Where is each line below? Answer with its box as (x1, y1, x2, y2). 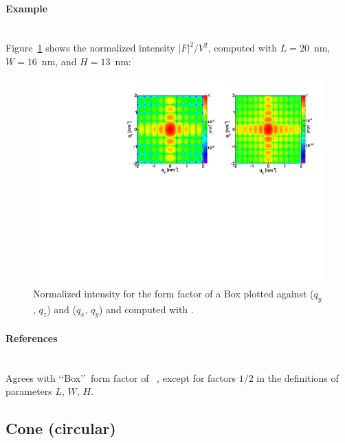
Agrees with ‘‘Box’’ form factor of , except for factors (5, 370, 236, 385)
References (5, 331, 58, 345)
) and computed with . (99, 302, 194, 316)
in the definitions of (256, 370, 339, 385)
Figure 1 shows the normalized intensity (5, 41, 175, 55)
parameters (5, 384, 52, 398)
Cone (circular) (5, 418, 116, 439)
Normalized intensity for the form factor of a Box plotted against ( (33, 286, 314, 300)
